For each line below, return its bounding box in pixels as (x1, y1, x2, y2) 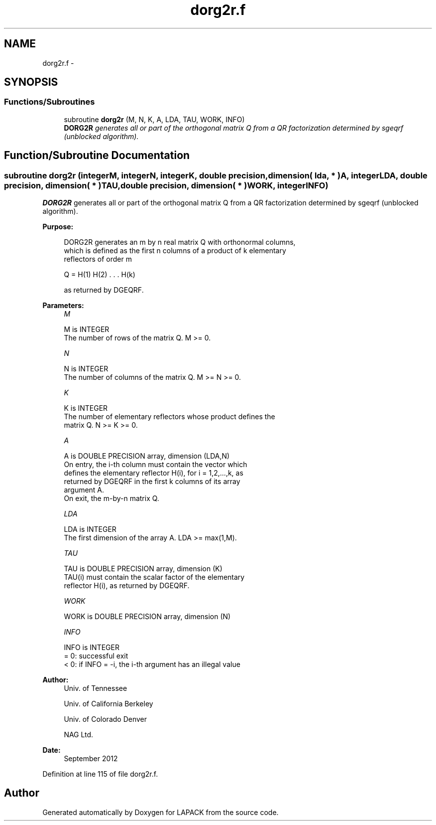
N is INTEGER (64, 364, 109, 373)
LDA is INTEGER (64, 525, 116, 534)
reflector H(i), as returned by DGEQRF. (64, 581, 190, 590)
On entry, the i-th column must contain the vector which (64, 460, 247, 469)
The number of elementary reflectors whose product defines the (64, 412, 275, 421)
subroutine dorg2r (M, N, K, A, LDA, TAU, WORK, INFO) (64, 115, 245, 124)
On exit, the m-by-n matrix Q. (64, 494, 159, 503)
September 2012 (64, 754, 118, 763)
